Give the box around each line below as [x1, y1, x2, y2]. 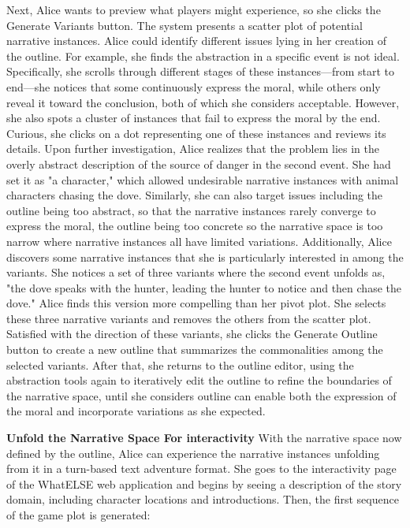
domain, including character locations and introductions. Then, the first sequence [6, 491, 399, 508]
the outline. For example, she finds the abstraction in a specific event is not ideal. [6, 47, 400, 64]
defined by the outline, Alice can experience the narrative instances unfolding [6, 444, 380, 461]
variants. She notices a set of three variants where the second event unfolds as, [6, 264, 386, 281]
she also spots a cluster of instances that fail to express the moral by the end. [6, 110, 381, 126]
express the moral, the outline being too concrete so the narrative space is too [6, 218, 383, 234]
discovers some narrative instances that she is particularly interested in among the [6, 248, 404, 265]
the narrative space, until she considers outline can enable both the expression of [6, 387, 397, 403]
